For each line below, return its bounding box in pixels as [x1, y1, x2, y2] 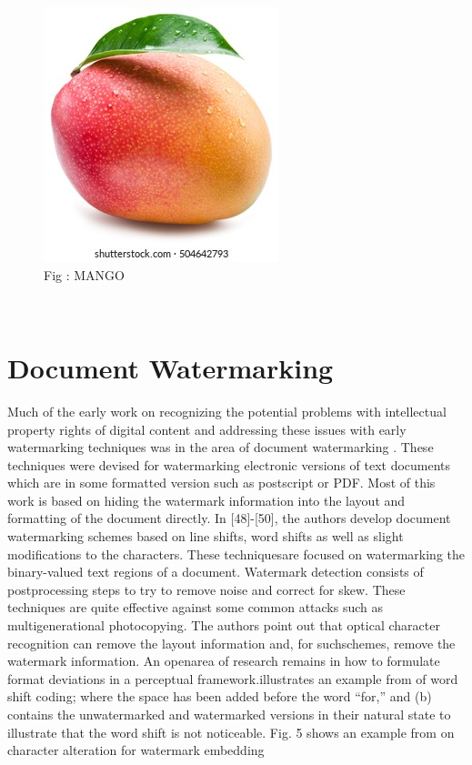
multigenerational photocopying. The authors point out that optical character [7, 616, 440, 635]
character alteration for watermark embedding [7, 740, 265, 760]
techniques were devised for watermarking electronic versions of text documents [7, 455, 451, 474]
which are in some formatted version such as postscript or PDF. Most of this [7, 473, 436, 492]
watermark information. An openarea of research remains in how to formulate [7, 651, 440, 670]
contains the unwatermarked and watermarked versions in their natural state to [7, 705, 451, 723]
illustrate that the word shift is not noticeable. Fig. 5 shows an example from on [7, 722, 455, 741]
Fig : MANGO [44, 265, 125, 284]
